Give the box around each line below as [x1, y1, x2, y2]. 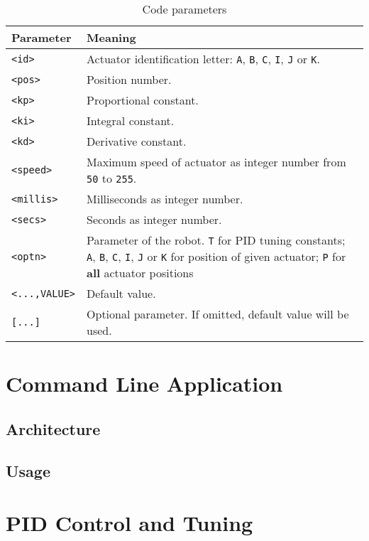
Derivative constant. [87, 133, 187, 149]
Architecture [6, 417, 101, 439]
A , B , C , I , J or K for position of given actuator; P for [87, 248, 346, 264]
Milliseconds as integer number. [87, 191, 243, 207]
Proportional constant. [87, 92, 199, 108]
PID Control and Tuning [6, 508, 253, 537]
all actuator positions [87, 264, 194, 281]
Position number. [87, 71, 172, 87]
